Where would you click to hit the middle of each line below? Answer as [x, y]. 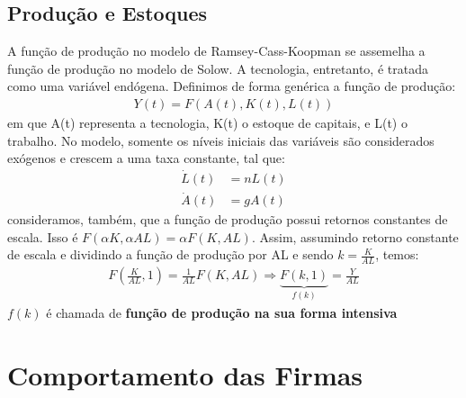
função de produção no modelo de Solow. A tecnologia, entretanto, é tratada [218, 68]
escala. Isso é [43, 236]
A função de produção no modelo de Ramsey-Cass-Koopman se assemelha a [216, 51]
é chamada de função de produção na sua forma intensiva [222, 312]
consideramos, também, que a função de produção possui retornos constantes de [228, 219]
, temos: [397, 254]
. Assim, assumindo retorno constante [355, 236]
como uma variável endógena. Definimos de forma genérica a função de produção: [232, 86]
